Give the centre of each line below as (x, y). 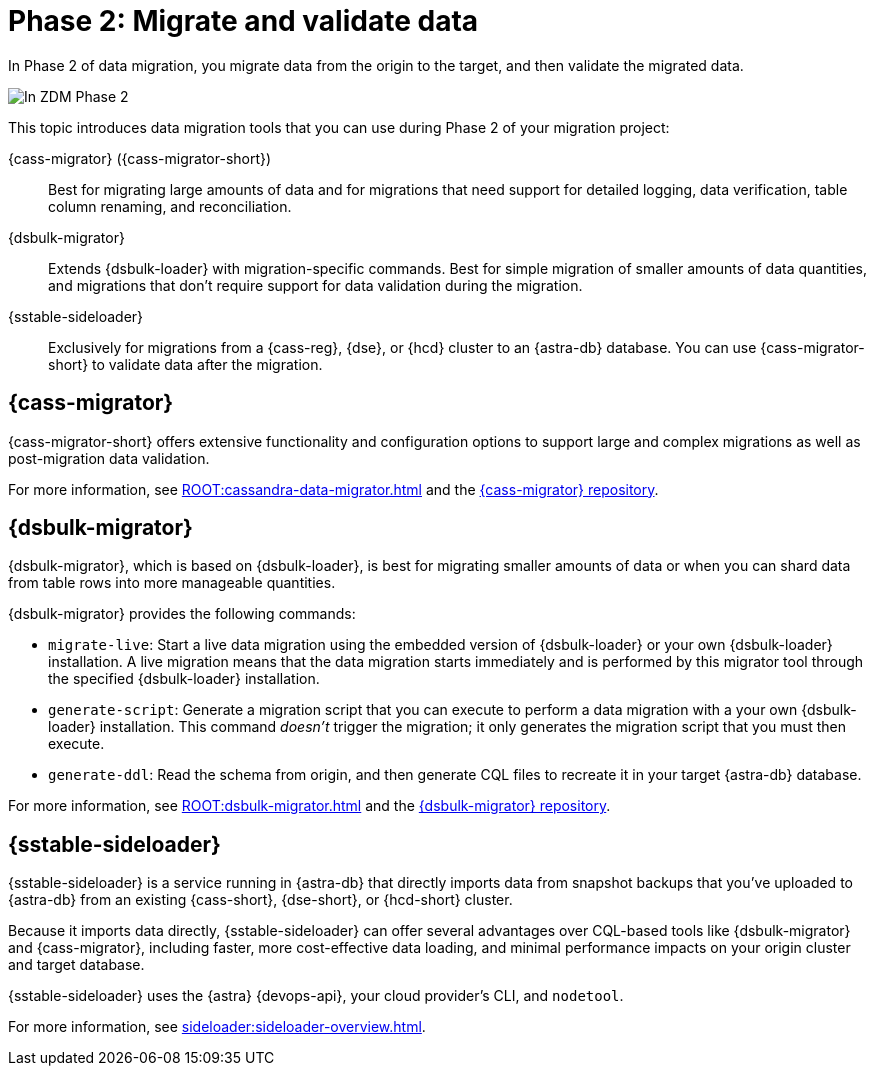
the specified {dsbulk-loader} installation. (184, 679)
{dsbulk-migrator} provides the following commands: (182, 614)
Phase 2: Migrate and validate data (243, 21)
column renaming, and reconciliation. (170, 206)
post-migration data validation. (109, 458)
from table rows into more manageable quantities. (172, 583)
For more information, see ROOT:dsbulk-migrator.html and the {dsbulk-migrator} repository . (309, 806)
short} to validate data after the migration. (185, 364)
